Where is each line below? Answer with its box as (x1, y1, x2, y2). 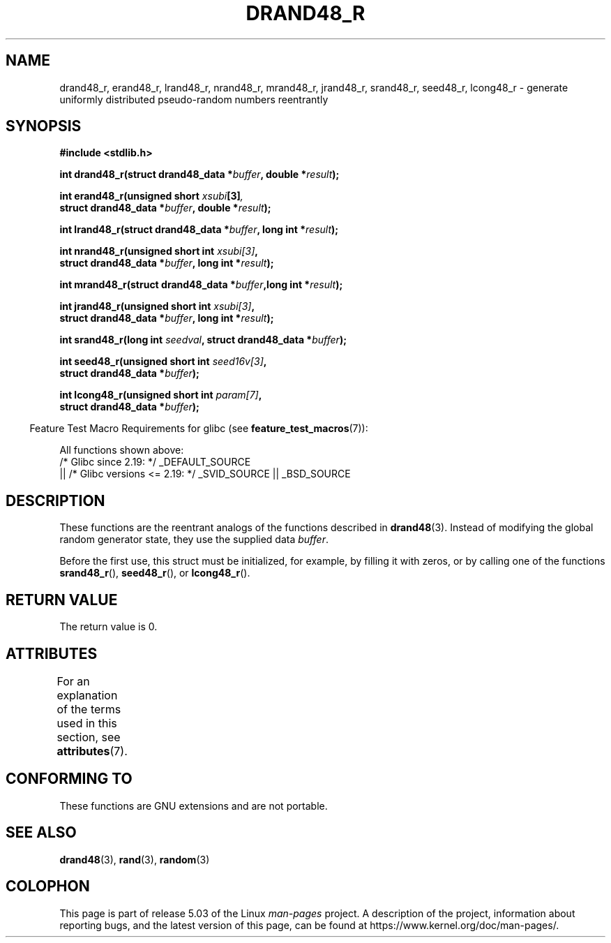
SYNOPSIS (6, 117, 82, 135)
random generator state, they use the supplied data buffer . (59, 533, 329, 546)
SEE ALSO (6, 824, 77, 842)
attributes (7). (56, 743, 128, 758)
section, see (56, 729, 121, 744)
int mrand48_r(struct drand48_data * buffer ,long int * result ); (59, 279, 343, 291)
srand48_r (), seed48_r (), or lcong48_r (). (59, 567, 250, 579)
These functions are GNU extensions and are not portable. (59, 799, 328, 812)
